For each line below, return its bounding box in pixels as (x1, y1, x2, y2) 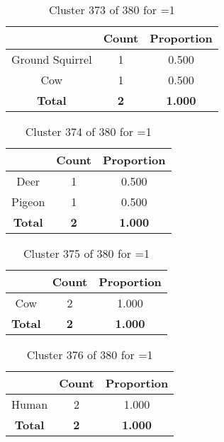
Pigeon (11, 193, 45, 210)
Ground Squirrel (11, 51, 92, 67)
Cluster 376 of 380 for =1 (26, 346, 153, 363)
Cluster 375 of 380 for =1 (23, 245, 150, 261)
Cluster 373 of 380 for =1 (48, 1, 175, 18)
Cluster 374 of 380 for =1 (25, 123, 152, 140)
